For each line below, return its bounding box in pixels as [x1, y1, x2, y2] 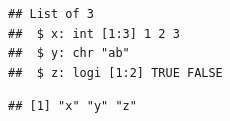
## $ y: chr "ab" [8, 46, 130, 61]
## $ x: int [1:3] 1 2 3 [8, 26, 180, 41]
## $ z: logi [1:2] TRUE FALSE [8, 65, 223, 80]
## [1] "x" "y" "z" [8, 99, 137, 114]
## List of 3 [8, 7, 94, 21]
